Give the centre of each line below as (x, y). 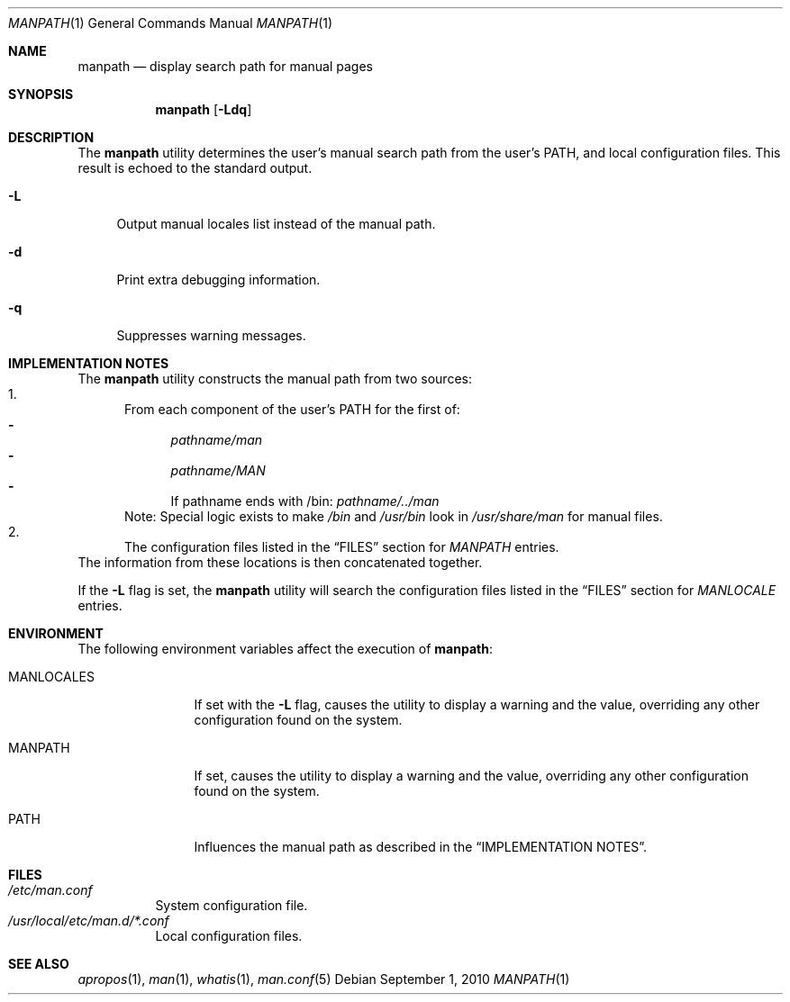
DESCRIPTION (51, 137)
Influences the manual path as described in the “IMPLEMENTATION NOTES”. (421, 847)
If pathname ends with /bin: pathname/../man (305, 501)
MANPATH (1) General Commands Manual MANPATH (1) (171, 23)
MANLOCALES (52, 677)
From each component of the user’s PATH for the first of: (292, 409)
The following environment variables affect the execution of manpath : (285, 649)
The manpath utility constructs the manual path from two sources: (275, 379)
